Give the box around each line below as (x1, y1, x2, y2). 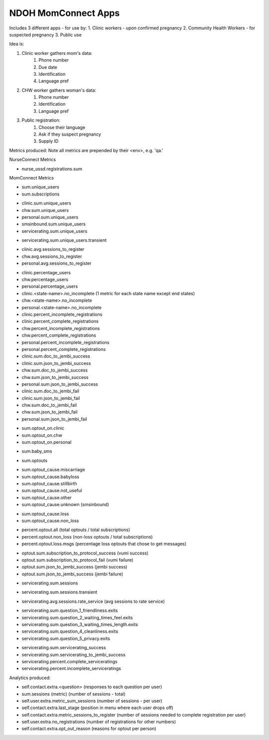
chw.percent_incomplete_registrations (21, 325, 100, 331)
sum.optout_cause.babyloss (21, 474, 80, 480)
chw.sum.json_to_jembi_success (21, 374, 89, 380)
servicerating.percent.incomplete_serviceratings (21, 666, 122, 672)
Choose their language (38, 124, 86, 130)
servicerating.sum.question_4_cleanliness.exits (21, 628, 119, 634)
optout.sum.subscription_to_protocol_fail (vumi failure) (21, 556, 134, 563)
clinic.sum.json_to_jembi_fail (21, 395, 80, 401)
